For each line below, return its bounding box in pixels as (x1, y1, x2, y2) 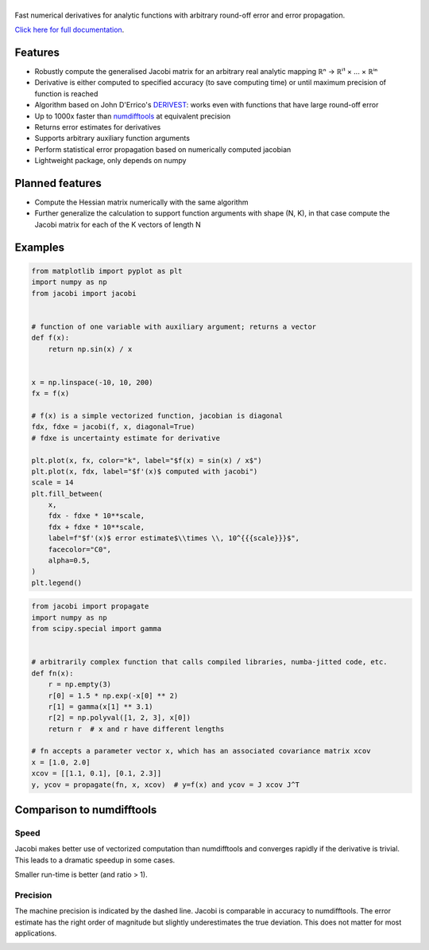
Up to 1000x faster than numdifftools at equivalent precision (34, 111, 230, 121)
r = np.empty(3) (48, 680, 111, 689)
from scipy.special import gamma (31, 625, 162, 633)
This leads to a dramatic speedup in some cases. (14, 855, 176, 865)
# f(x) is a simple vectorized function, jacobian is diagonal (31, 411, 284, 420)
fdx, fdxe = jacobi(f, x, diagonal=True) (31, 422, 195, 431)
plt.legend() (31, 578, 83, 587)
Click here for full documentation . (14, 25, 125, 35)
